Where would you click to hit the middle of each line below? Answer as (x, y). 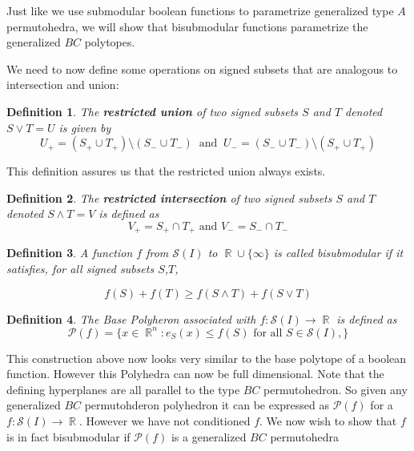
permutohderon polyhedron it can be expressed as (207, 405)
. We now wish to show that (328, 421)
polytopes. (110, 42)
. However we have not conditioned (165, 421)
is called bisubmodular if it (338, 253)
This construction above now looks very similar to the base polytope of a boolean (207, 358)
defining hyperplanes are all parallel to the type (123, 389)
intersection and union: (63, 85)
